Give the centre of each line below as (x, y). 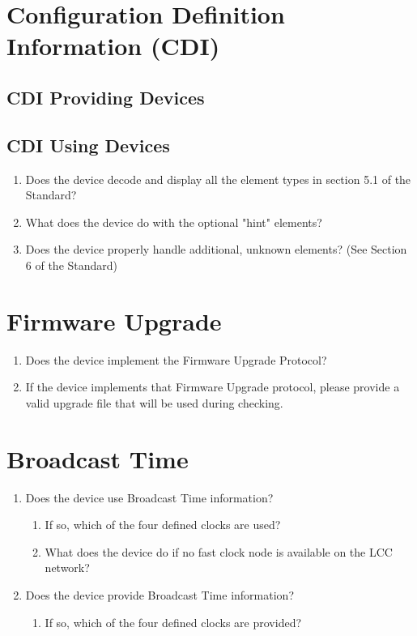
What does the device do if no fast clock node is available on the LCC (219, 551)
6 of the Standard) (72, 265)
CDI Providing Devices (106, 97)
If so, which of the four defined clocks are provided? (173, 622)
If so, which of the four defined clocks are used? (163, 525)
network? (67, 568)
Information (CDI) (113, 46)
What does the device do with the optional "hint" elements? (174, 222)
